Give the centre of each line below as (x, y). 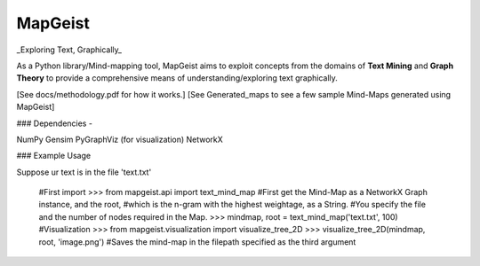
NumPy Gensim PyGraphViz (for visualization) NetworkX (120, 139)
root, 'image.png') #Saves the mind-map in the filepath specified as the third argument (197, 242)
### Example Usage (54, 156)
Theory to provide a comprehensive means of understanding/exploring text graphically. (177, 78)
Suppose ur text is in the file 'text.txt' (84, 172)
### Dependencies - (55, 123)
